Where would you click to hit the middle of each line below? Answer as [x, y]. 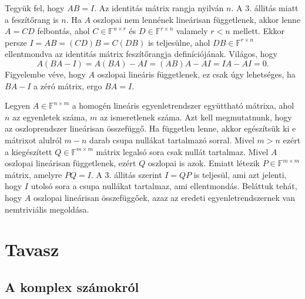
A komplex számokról [72, 286]
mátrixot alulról [33, 140]
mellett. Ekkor [259, 31]
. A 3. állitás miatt [265, 8]
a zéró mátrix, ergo [68, 85]
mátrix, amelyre [33, 174]
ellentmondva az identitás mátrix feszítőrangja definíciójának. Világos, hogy [141, 54]
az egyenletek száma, [50, 117]
